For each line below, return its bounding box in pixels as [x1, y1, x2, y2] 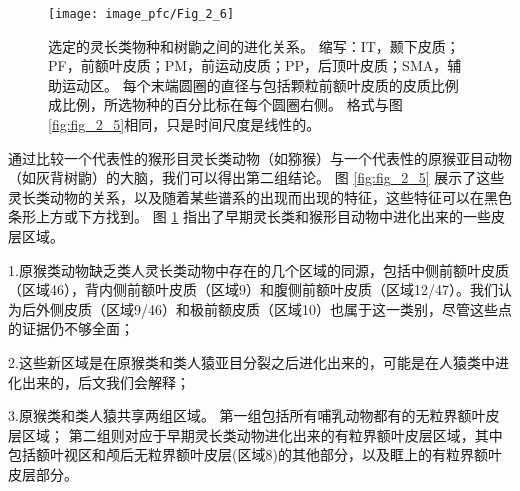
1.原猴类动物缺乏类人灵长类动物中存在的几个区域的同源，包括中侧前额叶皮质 [8, 259, 509, 280]
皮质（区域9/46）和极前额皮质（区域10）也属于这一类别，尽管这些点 [63, 298, 512, 319]
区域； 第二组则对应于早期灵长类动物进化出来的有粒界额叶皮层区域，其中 [21, 424, 503, 445]
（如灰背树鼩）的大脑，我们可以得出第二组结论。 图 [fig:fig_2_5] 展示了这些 [8, 167, 505, 188]
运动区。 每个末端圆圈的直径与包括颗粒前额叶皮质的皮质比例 [61, 74, 459, 95]
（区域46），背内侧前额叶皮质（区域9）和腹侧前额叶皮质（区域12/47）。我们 [8, 279, 498, 300]
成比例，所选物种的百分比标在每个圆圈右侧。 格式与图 [48, 94, 403, 115]
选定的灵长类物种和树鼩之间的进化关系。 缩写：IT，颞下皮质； [48, 35, 460, 56]
